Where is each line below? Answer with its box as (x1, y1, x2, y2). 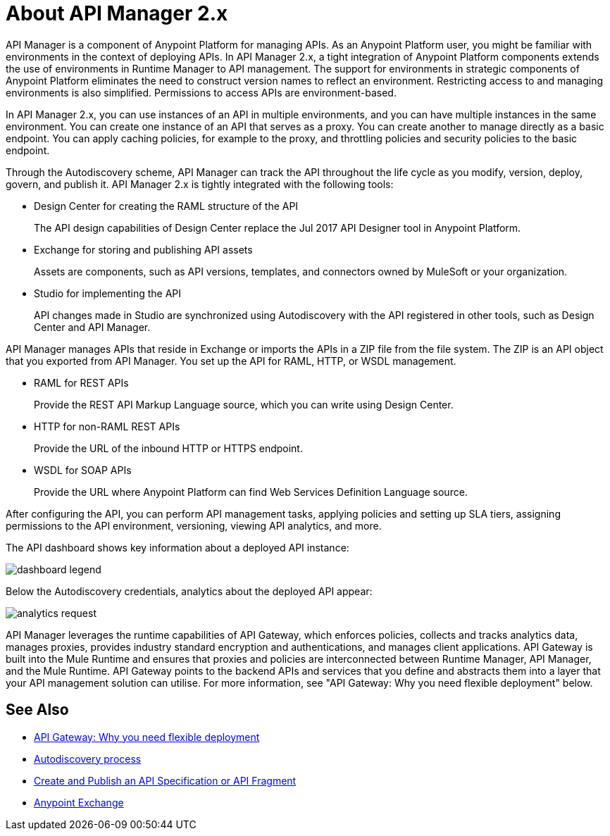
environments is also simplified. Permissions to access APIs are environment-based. (6, 86, 397, 99)
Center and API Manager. (34, 320, 151, 333)
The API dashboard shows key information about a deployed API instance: (6, 541, 349, 554)
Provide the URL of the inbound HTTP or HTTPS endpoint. (34, 442, 303, 454)
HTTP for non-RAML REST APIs (34, 420, 180, 432)
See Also (6, 701, 69, 719)
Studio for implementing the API (34, 287, 182, 299)
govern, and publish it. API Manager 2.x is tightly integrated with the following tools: (6, 177, 394, 190)
